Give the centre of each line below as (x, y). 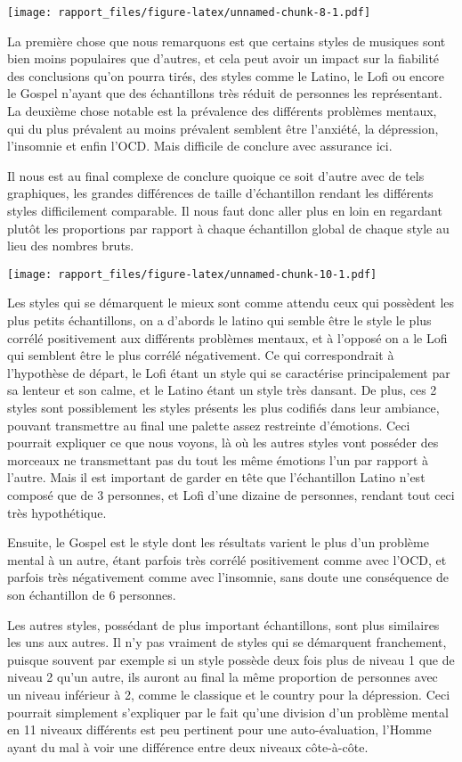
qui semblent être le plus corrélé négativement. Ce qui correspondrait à (201, 355)
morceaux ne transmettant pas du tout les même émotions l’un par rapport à (218, 459)
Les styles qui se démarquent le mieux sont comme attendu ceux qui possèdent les (231, 303)
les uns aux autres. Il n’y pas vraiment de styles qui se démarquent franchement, (227, 642)
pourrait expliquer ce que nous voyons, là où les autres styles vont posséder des (223, 442)
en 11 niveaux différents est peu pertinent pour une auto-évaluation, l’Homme (219, 729)
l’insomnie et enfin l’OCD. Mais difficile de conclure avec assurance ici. (200, 146)
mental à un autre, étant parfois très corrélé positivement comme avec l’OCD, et (227, 559)
